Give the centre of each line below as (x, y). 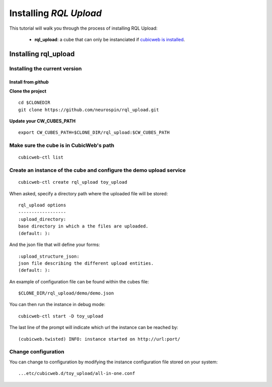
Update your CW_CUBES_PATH (42, 121)
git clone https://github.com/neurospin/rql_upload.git (89, 110)
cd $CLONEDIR (34, 103)
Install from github (29, 82)
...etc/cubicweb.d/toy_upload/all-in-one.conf (77, 373)
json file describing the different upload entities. (86, 263)
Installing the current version (46, 68)
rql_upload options (42, 205)
